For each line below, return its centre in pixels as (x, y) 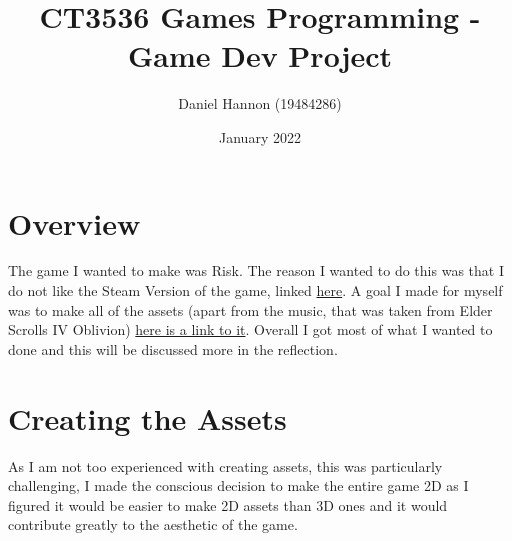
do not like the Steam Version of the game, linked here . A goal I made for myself (255, 290)
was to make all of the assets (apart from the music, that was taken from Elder (250, 309)
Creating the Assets (147, 417)
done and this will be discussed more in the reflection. (173, 348)
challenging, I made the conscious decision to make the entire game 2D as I (238, 485)
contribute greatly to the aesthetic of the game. (153, 524)
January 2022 (260, 136)
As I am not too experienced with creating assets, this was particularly (225, 465)
